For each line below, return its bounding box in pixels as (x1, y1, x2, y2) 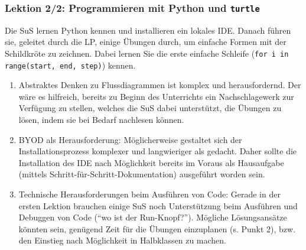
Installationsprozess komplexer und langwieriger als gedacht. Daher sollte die (18, 145, 297, 157)
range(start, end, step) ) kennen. (5, 59, 136, 71)
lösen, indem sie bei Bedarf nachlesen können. (18, 113, 184, 126)
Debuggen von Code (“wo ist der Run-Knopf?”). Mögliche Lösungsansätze (18, 211, 287, 223)
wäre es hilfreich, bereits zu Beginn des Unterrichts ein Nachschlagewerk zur (18, 90, 294, 102)
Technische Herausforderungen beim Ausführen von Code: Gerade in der (18, 188, 281, 200)
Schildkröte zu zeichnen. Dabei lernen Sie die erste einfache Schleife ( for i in (5, 47, 289, 59)
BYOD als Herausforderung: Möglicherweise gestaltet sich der (18, 133, 242, 145)
